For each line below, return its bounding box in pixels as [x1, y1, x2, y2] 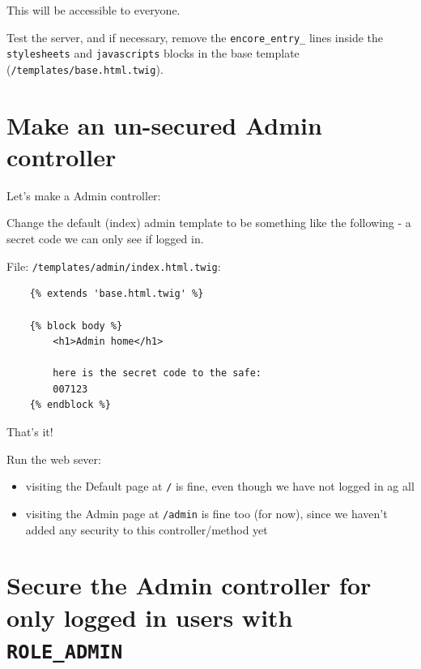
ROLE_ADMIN [6, 640, 123, 663]
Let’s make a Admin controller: [6, 187, 161, 204]
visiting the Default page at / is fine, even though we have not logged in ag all [25, 478, 415, 495]
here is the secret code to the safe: [53, 367, 262, 380]
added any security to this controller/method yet [25, 521, 268, 538]
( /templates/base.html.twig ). [6, 60, 164, 77]
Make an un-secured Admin [6, 108, 322, 141]
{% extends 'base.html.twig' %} [29, 288, 204, 300]
